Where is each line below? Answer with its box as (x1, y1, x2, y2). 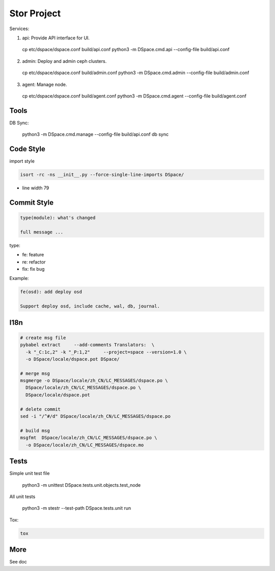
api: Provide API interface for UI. (22, 35, 90, 41)
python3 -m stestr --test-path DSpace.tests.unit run (22, 505, 131, 511)
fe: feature (22, 252, 44, 258)
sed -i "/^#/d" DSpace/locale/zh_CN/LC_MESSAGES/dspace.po (20, 414, 171, 419)
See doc (9, 559, 28, 565)
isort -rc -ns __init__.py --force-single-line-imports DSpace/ (20, 172, 184, 178)
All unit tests (9, 493, 36, 499)
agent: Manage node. (22, 81, 67, 87)
